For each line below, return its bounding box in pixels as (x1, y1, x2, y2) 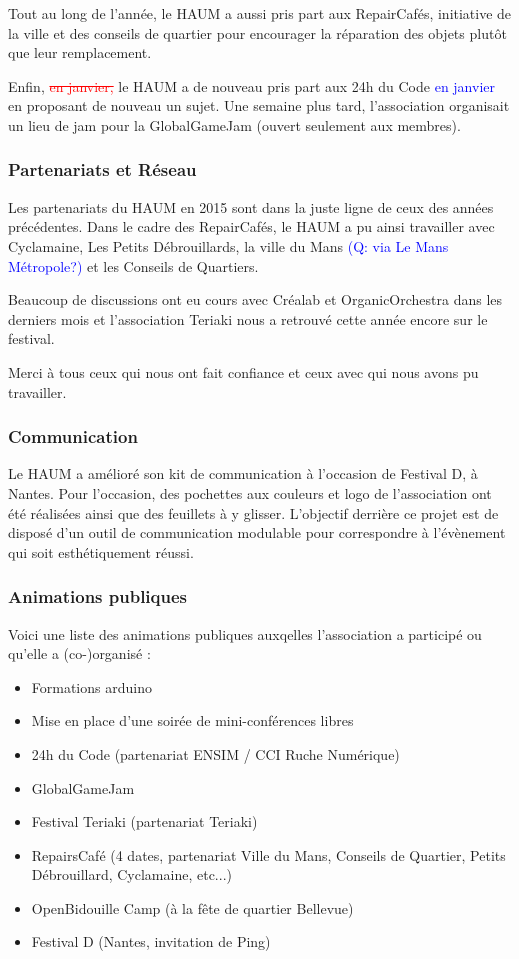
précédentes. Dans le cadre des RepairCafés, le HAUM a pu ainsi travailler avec (8, 216, 495, 237)
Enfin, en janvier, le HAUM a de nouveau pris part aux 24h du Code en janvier (8, 75, 495, 96)
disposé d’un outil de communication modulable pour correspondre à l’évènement (8, 522, 506, 543)
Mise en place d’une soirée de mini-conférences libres (31, 710, 354, 731)
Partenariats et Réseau (8, 157, 197, 182)
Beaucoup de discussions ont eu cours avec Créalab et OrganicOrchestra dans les (8, 289, 503, 310)
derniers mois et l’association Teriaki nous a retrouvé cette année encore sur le (8, 308, 488, 329)
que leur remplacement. (8, 42, 152, 63)
